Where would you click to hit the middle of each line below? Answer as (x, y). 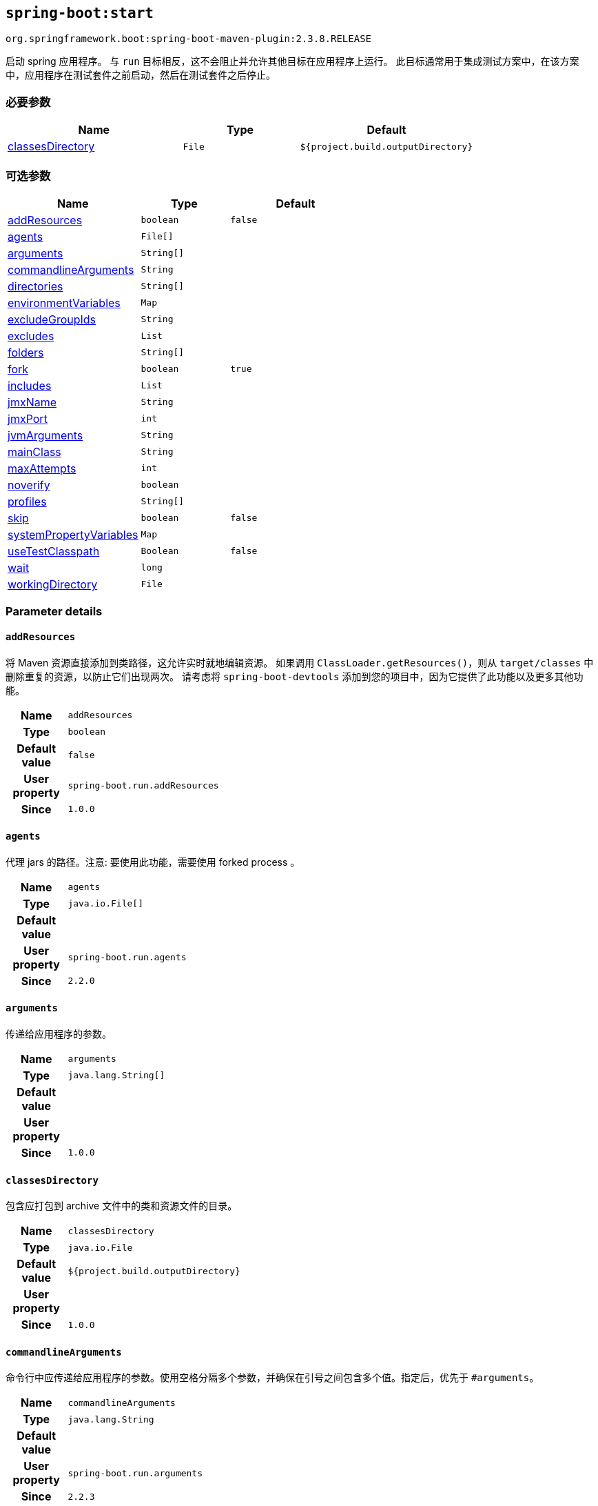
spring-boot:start (80, 13)
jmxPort (28, 418)
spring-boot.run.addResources (143, 786)
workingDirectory (53, 584)
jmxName (32, 402)
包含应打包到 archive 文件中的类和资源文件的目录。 (122, 1206)
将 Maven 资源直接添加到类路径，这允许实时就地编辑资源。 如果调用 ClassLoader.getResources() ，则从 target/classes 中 (300, 662)
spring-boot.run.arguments (135, 1473)
